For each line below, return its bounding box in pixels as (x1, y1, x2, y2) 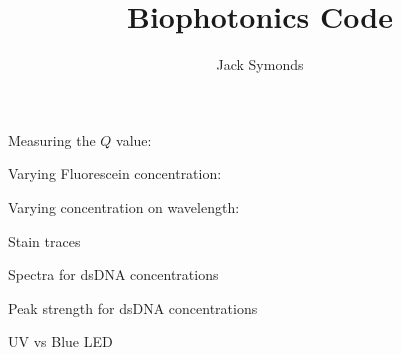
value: (116, 129, 152, 150)
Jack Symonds (216, 54, 304, 75)
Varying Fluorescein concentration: (8, 163, 222, 184)
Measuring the (8, 129, 96, 150)
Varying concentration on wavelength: (8, 196, 240, 217)
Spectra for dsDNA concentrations (8, 264, 219, 285)
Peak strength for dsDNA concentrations (8, 297, 258, 318)
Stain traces (8, 230, 81, 251)
